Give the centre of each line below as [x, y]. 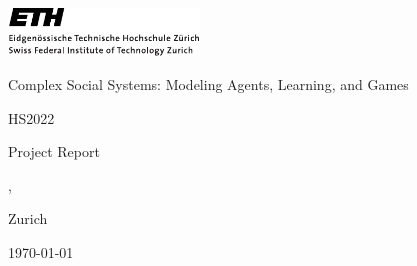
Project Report [54, 151]
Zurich [28, 218]
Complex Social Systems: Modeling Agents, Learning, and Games [208, 83]
